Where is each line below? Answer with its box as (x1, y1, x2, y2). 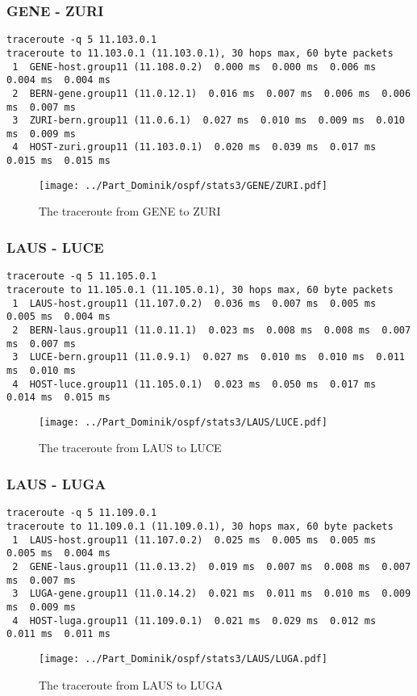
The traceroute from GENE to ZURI (39, 203, 221, 220)
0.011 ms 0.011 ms (6, 628, 111, 640)
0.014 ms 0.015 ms (6, 392, 111, 404)
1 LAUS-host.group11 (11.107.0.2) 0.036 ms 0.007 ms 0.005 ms (12, 297, 377, 309)
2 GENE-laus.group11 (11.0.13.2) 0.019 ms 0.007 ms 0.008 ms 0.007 (12, 560, 411, 572)
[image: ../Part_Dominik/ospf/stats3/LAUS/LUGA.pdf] (39, 652, 327, 665)
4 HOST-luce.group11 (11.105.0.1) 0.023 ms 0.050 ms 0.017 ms (12, 378, 377, 390)
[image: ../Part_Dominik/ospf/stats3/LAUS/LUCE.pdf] (39, 416, 327, 428)
